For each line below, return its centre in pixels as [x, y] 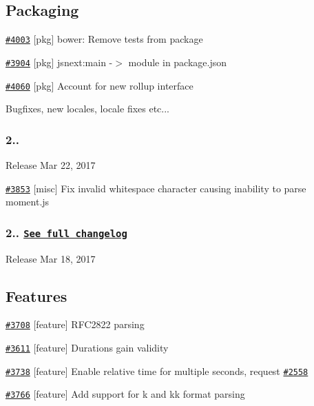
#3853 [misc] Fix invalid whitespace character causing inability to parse [156, 188]
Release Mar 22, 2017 [51, 164]
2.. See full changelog [66, 232]
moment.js [28, 202]
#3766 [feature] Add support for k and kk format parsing [125, 394]
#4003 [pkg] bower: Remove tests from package [104, 39]
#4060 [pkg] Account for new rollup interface [100, 85]
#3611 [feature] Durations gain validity [87, 348]
